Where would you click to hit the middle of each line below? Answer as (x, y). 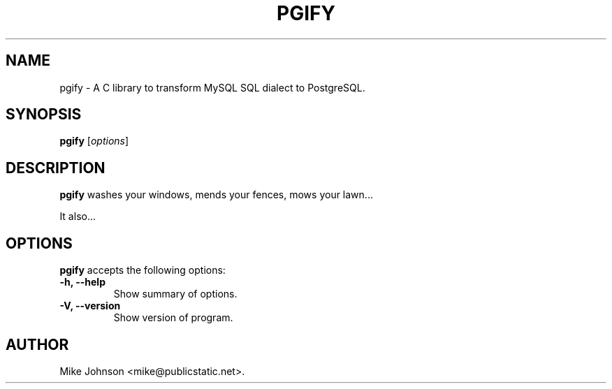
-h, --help (82, 282)
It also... (78, 216)
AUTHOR (37, 344)
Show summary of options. (175, 294)
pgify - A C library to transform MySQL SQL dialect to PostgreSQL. (212, 87)
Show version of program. (173, 318)
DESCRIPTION (56, 168)
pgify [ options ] (94, 141)
